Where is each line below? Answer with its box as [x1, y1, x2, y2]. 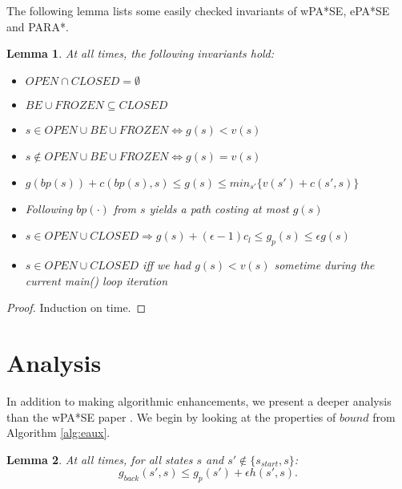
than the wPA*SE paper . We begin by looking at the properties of [6, 408, 336, 425]
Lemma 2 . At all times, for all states [6, 451, 193, 467]
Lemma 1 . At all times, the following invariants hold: [6, 45, 275, 62]
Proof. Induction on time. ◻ [6, 299, 147, 316]
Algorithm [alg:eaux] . [6, 424, 111, 441]
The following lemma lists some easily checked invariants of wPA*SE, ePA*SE [6, 2, 390, 18]
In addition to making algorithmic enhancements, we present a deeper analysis [6, 393, 392, 410]
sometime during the [274, 257, 375, 273]
